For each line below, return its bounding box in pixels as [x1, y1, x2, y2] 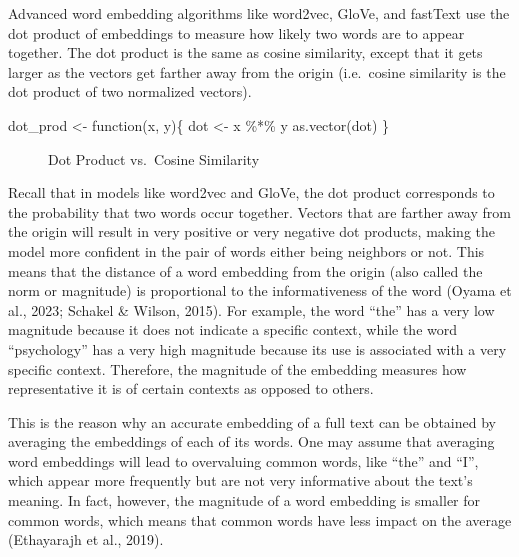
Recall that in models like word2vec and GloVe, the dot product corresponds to [8, 182, 495, 203]
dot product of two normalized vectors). [8, 81, 252, 102]
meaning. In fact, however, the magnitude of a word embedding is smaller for [8, 490, 481, 511]
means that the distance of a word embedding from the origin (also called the [8, 260, 483, 281]
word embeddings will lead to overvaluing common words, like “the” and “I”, [8, 450, 479, 471]
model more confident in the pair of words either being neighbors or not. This [8, 240, 485, 261]
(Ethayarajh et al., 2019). [8, 529, 164, 550]
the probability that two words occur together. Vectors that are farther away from [8, 201, 511, 222]
